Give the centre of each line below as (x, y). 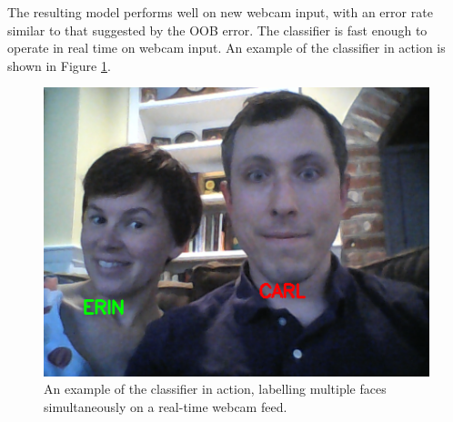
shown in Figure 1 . (59, 65)
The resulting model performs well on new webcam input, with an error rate (220, 12)
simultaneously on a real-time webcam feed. (166, 407)
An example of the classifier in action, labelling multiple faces (215, 389)
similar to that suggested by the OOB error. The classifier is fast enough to (217, 30)
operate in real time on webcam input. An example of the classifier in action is (226, 48)
